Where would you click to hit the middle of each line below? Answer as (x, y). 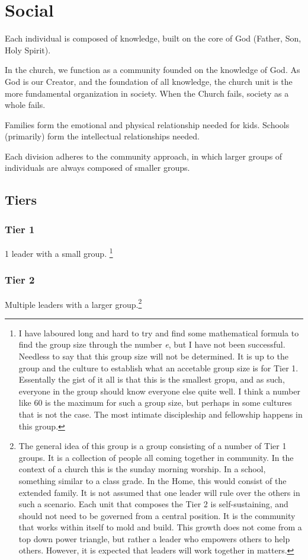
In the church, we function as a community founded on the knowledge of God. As (153, 70)
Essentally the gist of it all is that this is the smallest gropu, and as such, (152, 379)
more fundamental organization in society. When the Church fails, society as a (147, 93)
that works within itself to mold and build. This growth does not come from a (160, 527)
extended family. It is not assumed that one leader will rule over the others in (159, 492)
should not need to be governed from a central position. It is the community (157, 515)
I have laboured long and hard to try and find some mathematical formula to (159, 332)
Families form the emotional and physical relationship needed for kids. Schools (147, 124)
